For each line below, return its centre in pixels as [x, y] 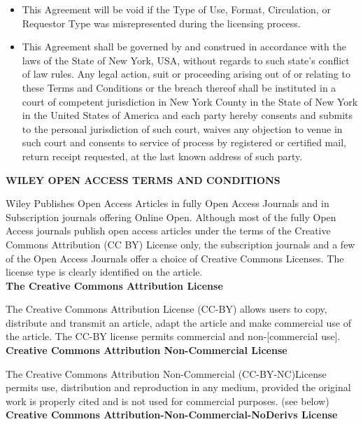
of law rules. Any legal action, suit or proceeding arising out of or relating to [186, 74]
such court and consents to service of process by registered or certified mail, [184, 142]
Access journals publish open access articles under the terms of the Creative [168, 231]
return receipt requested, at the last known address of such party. [162, 156]
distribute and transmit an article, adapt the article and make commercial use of [178, 322]
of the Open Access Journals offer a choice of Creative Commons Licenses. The [175, 258]
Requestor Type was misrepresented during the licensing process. [161, 23]
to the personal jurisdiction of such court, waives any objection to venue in [182, 128]
